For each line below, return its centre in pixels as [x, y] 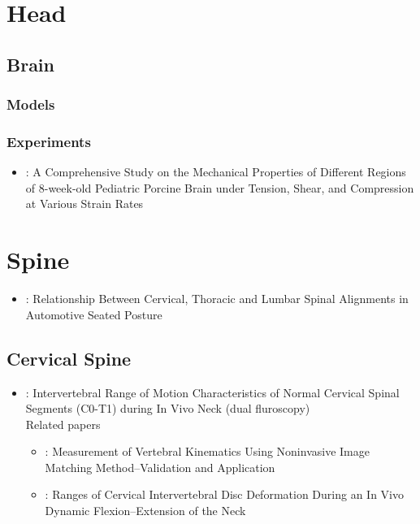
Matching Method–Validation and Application [160, 467]
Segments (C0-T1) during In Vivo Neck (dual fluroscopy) [168, 408]
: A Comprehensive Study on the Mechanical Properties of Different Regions [216, 172]
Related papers [63, 424]
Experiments [49, 141]
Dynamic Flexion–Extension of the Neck [145, 511]
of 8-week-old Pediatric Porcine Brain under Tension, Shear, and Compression [220, 187]
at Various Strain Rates [84, 204]
